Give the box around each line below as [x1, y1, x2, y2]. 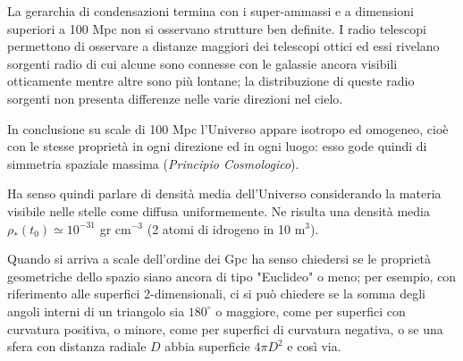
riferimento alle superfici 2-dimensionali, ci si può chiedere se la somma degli [7, 284, 425, 303]
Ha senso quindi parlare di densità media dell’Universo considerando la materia [7, 184, 442, 203]
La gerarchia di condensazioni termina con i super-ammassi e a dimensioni [7, 2, 414, 20]
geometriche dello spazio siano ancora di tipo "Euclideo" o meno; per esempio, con [7, 266, 457, 285]
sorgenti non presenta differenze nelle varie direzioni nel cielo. [7, 88, 343, 107]
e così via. [287, 337, 341, 356]
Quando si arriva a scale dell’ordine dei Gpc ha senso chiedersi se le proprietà [7, 249, 432, 268]
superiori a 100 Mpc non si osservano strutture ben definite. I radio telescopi [7, 19, 426, 38]
